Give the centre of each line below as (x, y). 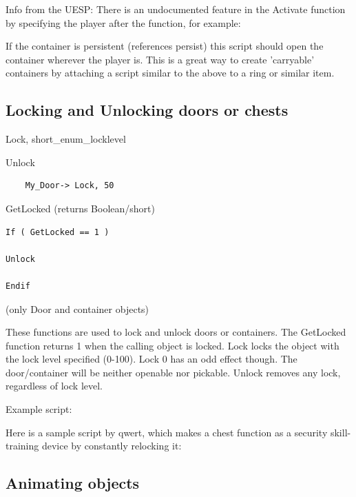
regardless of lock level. (54, 386)
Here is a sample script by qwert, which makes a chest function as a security (167, 432)
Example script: (39, 409)
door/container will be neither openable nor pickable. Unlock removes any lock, (173, 372)
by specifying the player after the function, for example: (123, 22)
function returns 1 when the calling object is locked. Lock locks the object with (172, 345)
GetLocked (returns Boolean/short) (80, 208)
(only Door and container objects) (77, 308)
